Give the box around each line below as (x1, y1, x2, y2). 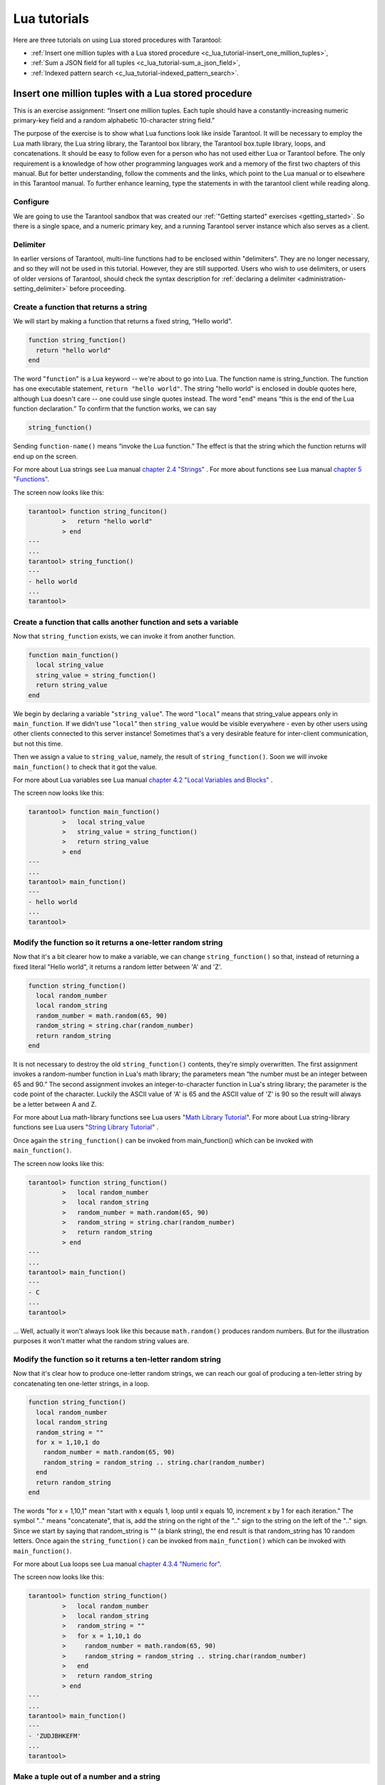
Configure (13, 197, 49, 207)
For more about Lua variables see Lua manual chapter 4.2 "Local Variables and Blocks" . (13, 775, 273, 784)
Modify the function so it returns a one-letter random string (13, 937, 223, 947)
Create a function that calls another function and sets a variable (13, 617, 239, 627)
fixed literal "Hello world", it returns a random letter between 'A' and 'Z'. (13, 962, 222, 971)
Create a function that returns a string (13, 302, 148, 312)
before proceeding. (69, 284, 126, 293)
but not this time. (13, 739, 63, 748)
